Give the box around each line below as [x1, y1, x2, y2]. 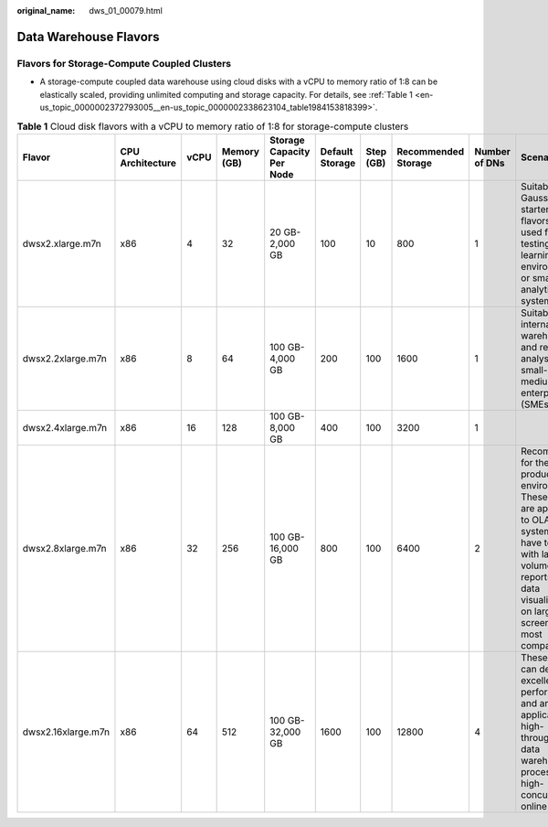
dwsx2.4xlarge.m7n [22, 421, 108, 434]
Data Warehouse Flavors [16, 28, 160, 45]
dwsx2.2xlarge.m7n [22, 352, 107, 365]
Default [320, 145, 353, 157]
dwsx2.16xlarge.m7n [22, 725, 111, 738]
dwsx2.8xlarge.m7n [22, 542, 107, 554]
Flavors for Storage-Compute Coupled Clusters [16, 57, 232, 70]
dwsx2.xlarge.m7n [22, 237, 101, 250]
